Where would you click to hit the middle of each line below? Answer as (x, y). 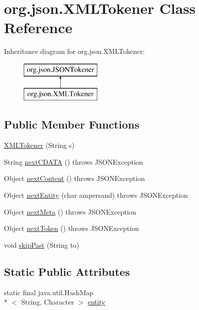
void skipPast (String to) (42, 244)
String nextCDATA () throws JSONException (74, 161)
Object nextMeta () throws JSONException (70, 211)
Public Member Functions (72, 124)
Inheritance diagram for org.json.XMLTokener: (74, 51)
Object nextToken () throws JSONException (72, 228)
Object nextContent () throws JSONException (75, 178)
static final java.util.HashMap (49, 292)
